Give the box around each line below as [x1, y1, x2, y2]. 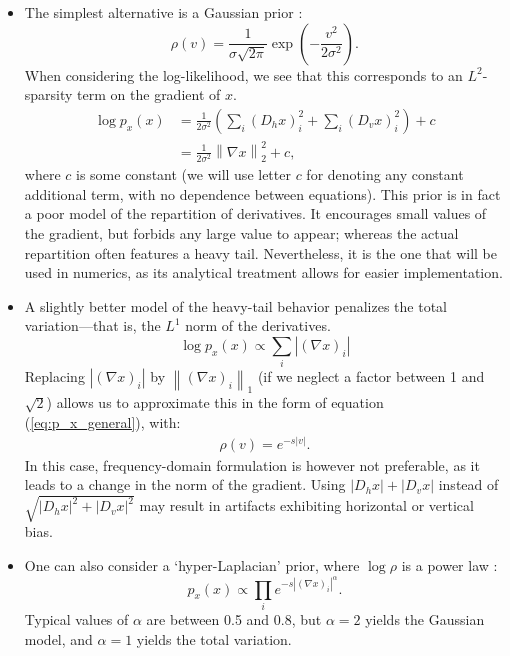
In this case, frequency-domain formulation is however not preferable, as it [24, 454, 480, 475]
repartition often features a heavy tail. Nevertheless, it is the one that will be [24, 242, 497, 263]
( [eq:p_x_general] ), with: [24, 412, 181, 432]
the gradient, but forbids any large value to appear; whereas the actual [24, 222, 459, 243]
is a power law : [401, 554, 498, 575]
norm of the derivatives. [185, 315, 331, 336]
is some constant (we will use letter [76, 164, 291, 185]
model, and [24, 628, 93, 649]
